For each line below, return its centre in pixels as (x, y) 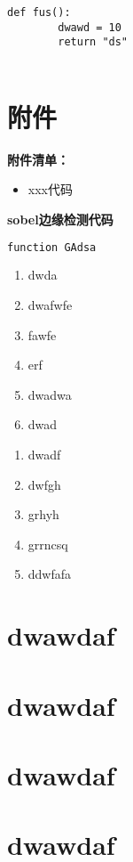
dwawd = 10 (90, 27)
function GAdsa (52, 247)
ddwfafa (50, 574)
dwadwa (50, 394)
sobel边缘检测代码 (60, 219)
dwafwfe (50, 305)
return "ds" (93, 42)
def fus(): (39, 12)
